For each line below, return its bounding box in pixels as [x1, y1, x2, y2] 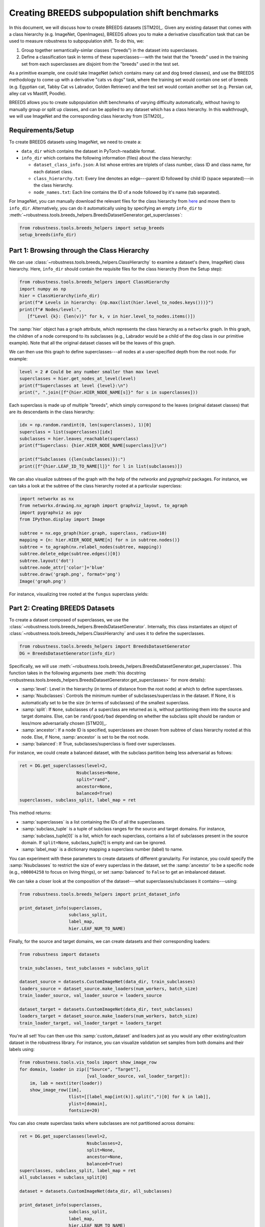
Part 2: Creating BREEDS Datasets [9, 604, 115, 612]
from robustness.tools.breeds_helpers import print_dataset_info [19, 891, 180, 897]
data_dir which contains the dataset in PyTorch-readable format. [21, 148, 156, 154]
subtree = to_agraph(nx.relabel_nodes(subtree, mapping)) [19, 544, 162, 550]
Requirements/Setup [9, 126, 75, 134]
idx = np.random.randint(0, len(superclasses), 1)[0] [19, 422, 152, 428]
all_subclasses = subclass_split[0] [19, 1174, 108, 1180]
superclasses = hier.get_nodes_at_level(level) [19, 376, 136, 381]
